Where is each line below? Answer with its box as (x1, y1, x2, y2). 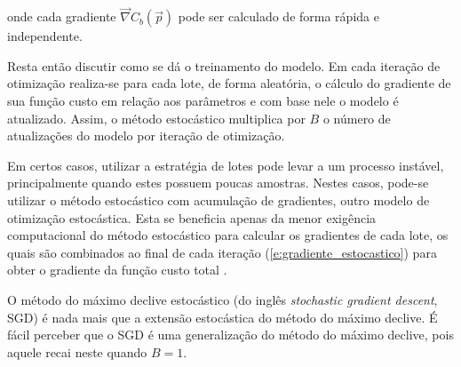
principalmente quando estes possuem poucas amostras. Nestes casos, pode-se (7, 173, 429, 192)
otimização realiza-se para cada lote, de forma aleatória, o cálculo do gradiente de (7, 74, 451, 92)
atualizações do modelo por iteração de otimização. (7, 126, 285, 145)
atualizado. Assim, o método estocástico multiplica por (7, 108, 306, 127)
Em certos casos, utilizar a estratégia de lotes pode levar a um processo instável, (7, 156, 444, 174)
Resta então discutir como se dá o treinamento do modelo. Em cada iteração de (7, 56, 441, 75)
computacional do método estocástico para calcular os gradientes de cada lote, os (7, 226, 449, 244)
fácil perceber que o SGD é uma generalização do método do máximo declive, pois (7, 325, 454, 344)
